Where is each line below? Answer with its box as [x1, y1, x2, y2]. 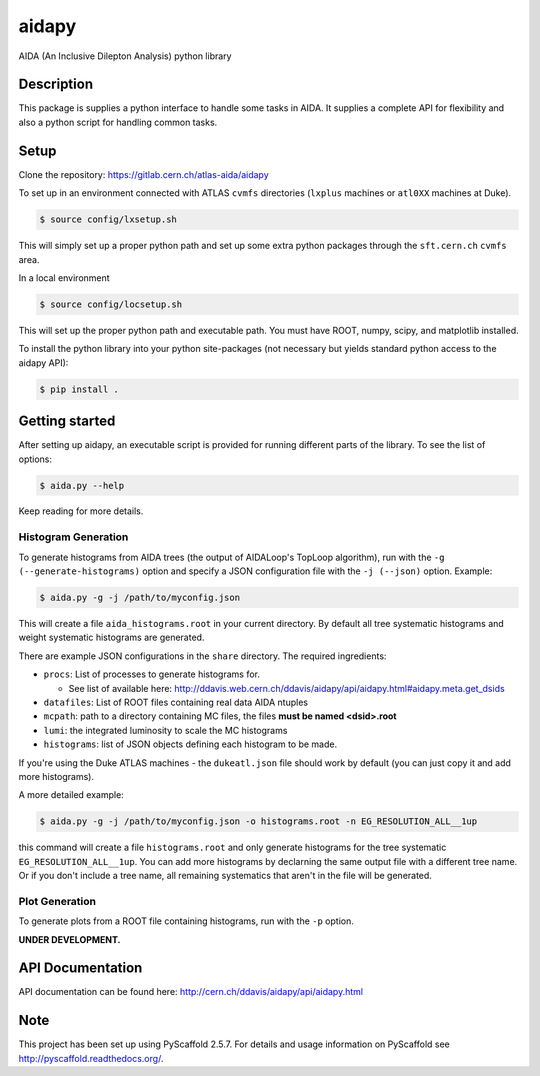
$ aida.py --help [39, 480, 125, 491]
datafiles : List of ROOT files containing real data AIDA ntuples [43, 696, 309, 708]
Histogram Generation [18, 530, 129, 544]
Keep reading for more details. [18, 505, 144, 517]
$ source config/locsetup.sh [39, 298, 183, 310]
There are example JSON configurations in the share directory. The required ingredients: [18, 650, 387, 662]
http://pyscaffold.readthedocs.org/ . [18, 1052, 164, 1064]
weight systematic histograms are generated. [18, 631, 205, 644]
